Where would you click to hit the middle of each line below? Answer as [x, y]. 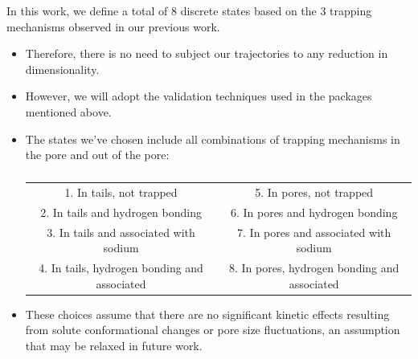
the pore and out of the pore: [97, 155]
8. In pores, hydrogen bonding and [314, 268]
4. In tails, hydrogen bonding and [121, 268]
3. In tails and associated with [121, 232]
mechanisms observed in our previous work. [113, 26]
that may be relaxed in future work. [114, 345]
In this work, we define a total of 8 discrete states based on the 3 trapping [189, 10]
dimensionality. [62, 69]
